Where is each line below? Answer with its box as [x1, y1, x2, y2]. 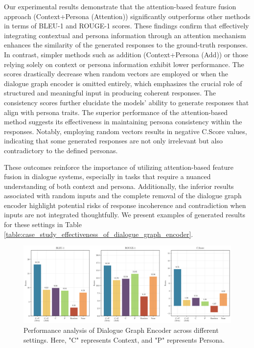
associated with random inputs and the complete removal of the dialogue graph [4, 190, 242, 201]
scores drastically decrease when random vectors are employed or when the [4, 69, 228, 79]
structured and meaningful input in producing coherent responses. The [4, 88, 216, 98]
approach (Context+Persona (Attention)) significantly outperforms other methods [4, 11, 251, 21]
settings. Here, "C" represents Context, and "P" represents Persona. [23, 334, 225, 345]
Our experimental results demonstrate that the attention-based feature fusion [4, 1, 236, 11]
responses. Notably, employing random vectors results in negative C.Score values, [4, 126, 247, 136]
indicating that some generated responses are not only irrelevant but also [4, 136, 223, 146]
